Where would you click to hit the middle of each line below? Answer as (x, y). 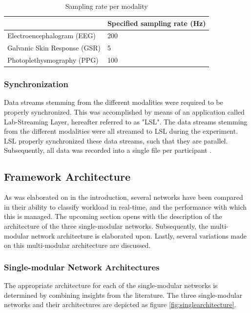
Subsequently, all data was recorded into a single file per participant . (108, 150)
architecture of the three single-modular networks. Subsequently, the (106, 226)
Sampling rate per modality (106, 6)
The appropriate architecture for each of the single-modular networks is (111, 285)
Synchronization (36, 84)
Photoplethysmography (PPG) (53, 60)
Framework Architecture (67, 177)
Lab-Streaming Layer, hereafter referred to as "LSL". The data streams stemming (126, 121)
